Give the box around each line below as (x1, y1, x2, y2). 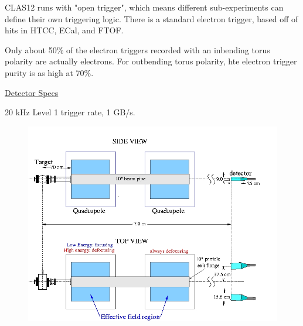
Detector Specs (5, 86, 59, 98)
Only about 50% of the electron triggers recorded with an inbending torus (5, 43, 270, 56)
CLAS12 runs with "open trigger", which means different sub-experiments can (5, 1, 284, 13)
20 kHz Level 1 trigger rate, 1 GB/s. (5, 106, 135, 118)
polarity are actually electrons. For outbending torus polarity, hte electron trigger (5, 55, 297, 67)
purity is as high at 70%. (5, 66, 94, 78)
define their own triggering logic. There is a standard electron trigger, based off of (5, 12, 298, 25)
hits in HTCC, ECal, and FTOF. (5, 24, 124, 36)
